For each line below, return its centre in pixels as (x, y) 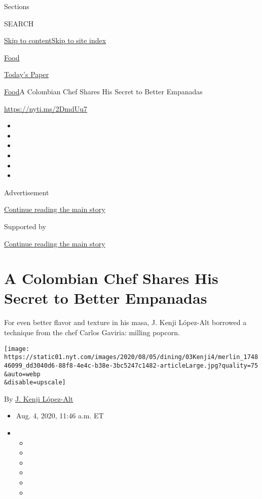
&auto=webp (22, 374)
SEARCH (19, 23)
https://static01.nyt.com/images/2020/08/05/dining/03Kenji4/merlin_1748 (131, 357)
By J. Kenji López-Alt (39, 398)
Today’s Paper (27, 74)
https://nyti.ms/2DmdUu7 (46, 108)
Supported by (25, 226)
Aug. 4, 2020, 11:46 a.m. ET (60, 416)
